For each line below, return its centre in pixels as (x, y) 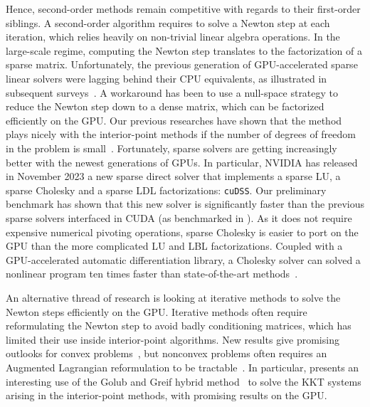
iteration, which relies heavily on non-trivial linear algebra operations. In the (173, 37)
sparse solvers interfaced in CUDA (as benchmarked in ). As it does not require (179, 217)
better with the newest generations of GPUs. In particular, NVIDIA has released (182, 162)
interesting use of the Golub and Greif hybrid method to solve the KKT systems (184, 381)
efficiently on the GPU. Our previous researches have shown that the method (174, 120)
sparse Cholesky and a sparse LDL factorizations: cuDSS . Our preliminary (166, 190)
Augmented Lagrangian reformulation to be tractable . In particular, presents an (183, 367)
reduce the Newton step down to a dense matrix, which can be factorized (165, 106)
